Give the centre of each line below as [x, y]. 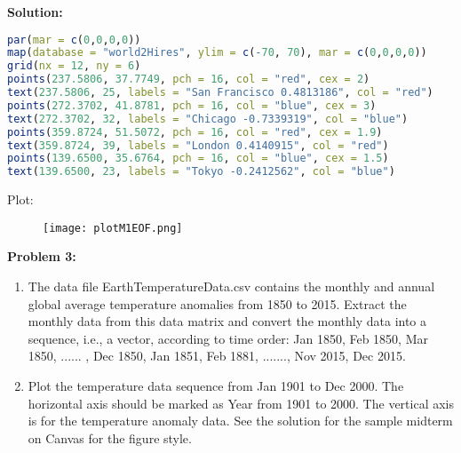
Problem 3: [42, 256]
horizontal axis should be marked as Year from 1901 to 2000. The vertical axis [241, 403]
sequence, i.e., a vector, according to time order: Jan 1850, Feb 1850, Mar [228, 338]
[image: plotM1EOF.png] [113, 228]
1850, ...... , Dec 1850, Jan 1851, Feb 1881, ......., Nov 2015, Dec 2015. [217, 356]
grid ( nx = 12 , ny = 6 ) [74, 66]
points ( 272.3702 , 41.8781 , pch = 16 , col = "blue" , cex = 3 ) [192, 105]
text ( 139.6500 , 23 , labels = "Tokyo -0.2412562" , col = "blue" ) [201, 172]
